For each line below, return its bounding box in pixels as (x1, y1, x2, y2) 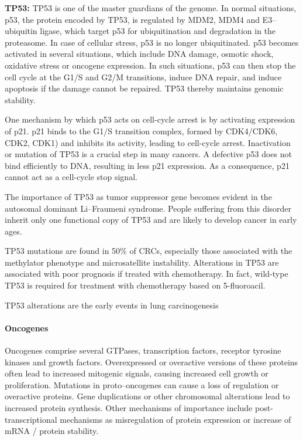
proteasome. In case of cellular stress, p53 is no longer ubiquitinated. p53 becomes (5, 36, 299, 48)
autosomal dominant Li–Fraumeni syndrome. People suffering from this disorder (5, 202, 292, 214)
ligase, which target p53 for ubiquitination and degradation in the (40, 25, 276, 37)
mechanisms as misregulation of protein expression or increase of (60, 413, 291, 425)
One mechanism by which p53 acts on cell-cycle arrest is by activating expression (5, 113, 295, 125)
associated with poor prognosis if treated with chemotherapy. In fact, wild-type (5, 267, 288, 280)
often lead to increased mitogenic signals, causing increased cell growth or (5, 367, 268, 379)
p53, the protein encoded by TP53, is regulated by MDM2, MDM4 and (5, 13, 260, 25)
